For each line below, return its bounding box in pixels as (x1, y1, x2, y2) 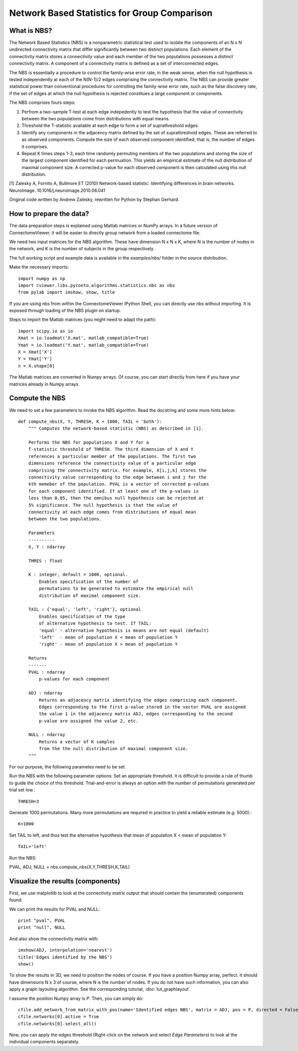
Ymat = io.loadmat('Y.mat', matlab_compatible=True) (18, 342, 149, 348)
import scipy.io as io (18, 328, 74, 334)
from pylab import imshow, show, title (18, 289, 115, 295)
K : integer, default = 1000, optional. (28, 572, 129, 577)
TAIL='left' (18, 844, 47, 850)
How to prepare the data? (9, 209, 89, 218)
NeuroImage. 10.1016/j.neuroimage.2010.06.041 (9, 187, 106, 193)
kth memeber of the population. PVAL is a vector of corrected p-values (28, 481, 210, 487)
